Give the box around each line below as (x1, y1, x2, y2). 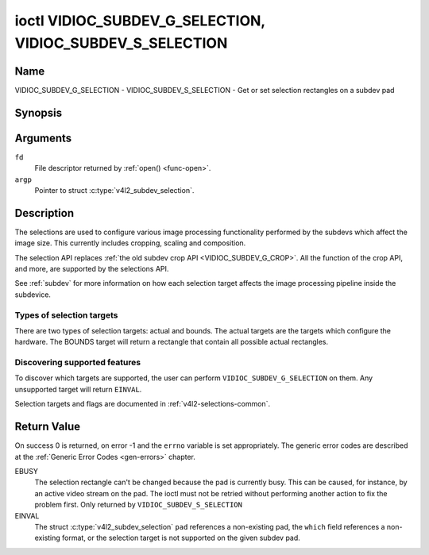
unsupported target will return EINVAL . (14, 384, 142, 394)
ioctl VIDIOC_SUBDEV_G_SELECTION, (14, 12, 265, 29)
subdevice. (14, 290, 52, 299)
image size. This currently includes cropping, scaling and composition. (14, 238, 246, 248)
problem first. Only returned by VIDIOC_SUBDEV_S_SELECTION (34, 500, 242, 510)
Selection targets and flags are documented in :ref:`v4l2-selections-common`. (14, 399, 270, 409)
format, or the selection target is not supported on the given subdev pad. (62, 533, 301, 543)
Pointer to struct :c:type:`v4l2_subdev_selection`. (34, 185, 195, 195)
